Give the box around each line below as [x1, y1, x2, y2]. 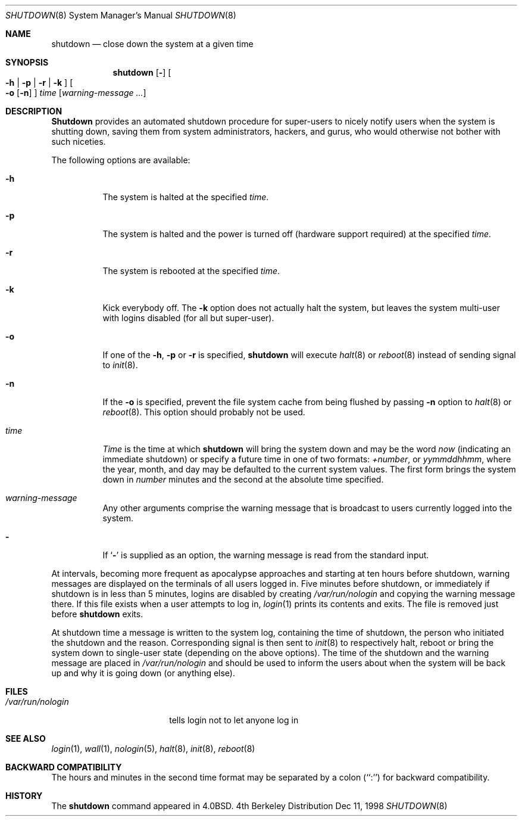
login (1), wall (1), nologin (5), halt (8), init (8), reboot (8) [51, 744, 255, 754]
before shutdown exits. [51, 609, 143, 619]
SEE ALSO [5, 733, 46, 744]
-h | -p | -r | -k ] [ [5, 77, 73, 88]
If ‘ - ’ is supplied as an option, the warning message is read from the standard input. [102, 550, 429, 560]
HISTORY [5, 791, 43, 801]
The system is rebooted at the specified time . [102, 266, 280, 276]
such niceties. [51, 136, 106, 147]
